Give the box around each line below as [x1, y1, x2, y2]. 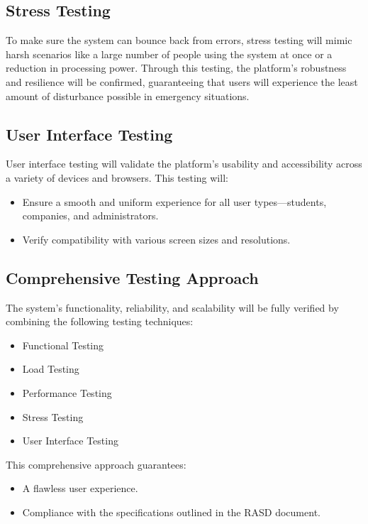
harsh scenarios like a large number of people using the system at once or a [6, 46, 333, 61]
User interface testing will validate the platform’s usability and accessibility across [6, 156, 362, 171]
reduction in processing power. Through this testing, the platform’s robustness [6, 60, 347, 75]
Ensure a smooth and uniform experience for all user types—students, [22, 194, 327, 209]
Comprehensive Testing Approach [6, 266, 259, 288]
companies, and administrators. [22, 208, 159, 223]
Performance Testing [22, 385, 112, 400]
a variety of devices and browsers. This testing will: [6, 170, 228, 185]
